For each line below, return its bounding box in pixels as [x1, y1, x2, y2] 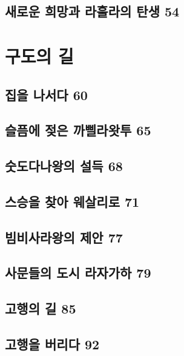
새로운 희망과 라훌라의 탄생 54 [5, 2, 180, 21]
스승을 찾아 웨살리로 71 [5, 192, 140, 210]
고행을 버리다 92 [5, 335, 100, 354]
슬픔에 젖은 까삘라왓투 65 [5, 121, 151, 139]
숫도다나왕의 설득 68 [5, 156, 123, 175]
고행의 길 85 [5, 299, 76, 318]
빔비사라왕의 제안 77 [5, 227, 123, 246]
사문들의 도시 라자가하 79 [5, 263, 151, 282]
